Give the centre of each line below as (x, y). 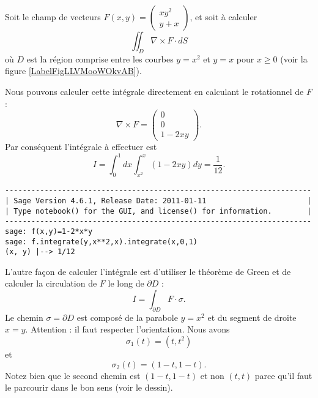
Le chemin (24, 317)
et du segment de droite (252, 317)
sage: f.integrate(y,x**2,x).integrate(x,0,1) (101, 242)
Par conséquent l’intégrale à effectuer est (81, 147)
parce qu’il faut (283, 375)
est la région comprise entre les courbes (100, 58)
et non (212, 375)
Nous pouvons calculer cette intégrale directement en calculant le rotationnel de (154, 91)
